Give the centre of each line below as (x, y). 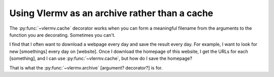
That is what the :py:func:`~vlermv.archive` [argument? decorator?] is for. (86, 67)
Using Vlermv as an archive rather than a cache (111, 13)
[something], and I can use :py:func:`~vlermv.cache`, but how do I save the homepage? (101, 58)
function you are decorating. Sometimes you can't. (62, 35)
